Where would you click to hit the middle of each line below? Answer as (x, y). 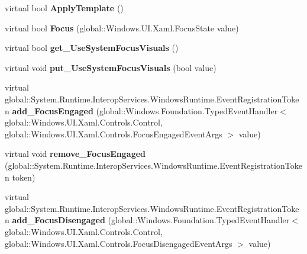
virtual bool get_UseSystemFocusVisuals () (92, 48)
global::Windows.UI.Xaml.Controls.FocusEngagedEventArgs (114, 134)
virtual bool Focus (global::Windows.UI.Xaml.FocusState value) (122, 28)
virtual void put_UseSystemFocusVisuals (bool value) (111, 67)
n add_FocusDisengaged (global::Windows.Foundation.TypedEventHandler (147, 220)
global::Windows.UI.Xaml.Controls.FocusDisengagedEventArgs (119, 243)
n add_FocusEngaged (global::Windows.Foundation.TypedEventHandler (141, 110)
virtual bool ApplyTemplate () (64, 8)
